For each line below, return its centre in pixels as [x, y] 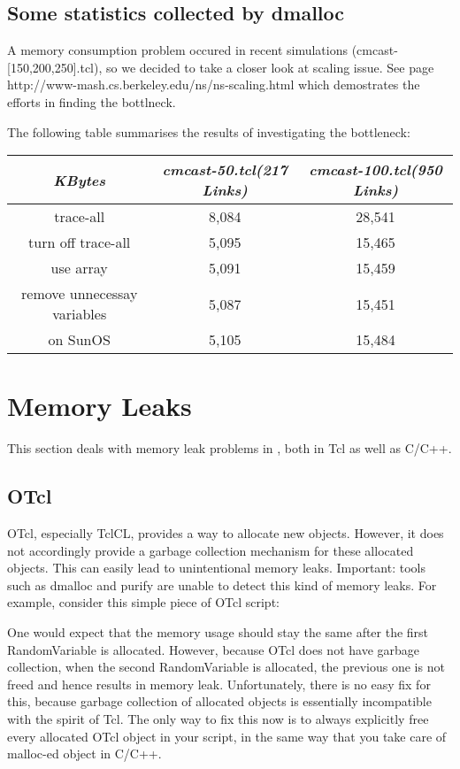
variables [80, 314]
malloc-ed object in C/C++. [84, 754]
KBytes [80, 180]
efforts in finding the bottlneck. [92, 101]
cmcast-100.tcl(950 [376, 170]
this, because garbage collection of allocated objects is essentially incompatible [219, 701]
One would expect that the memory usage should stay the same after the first [218, 632]
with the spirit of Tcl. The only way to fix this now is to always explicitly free [218, 719]
